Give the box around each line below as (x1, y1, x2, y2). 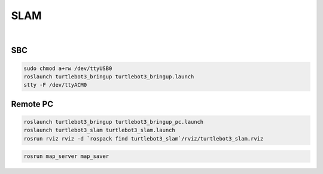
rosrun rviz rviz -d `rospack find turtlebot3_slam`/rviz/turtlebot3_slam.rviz (23, 135, 264, 142)
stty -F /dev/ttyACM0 (23, 81, 87, 88)
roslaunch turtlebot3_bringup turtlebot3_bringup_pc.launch (23, 118, 204, 125)
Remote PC (11, 99, 54, 109)
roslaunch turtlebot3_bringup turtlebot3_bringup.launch (23, 73, 194, 80)
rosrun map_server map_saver (23, 153, 109, 160)
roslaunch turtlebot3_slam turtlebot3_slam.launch (23, 127, 176, 134)
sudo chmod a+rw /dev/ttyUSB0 (23, 65, 112, 72)
